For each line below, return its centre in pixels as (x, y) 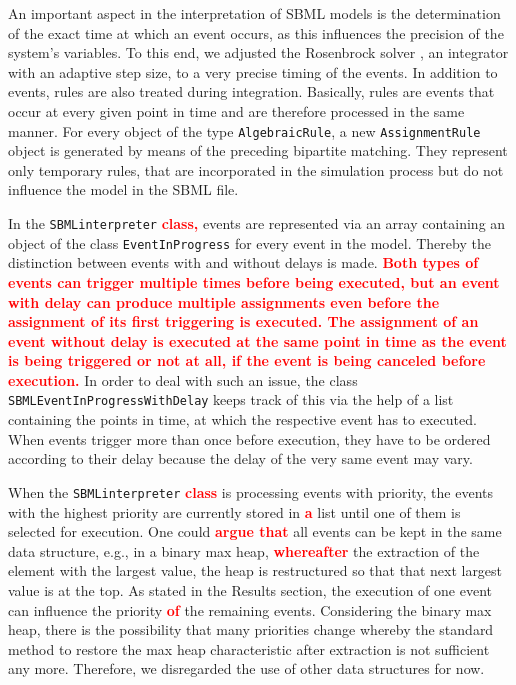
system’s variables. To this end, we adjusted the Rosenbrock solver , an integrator (258, 52)
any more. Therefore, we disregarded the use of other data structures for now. (246, 668)
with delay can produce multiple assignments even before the (224, 301)
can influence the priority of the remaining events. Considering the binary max (250, 609)
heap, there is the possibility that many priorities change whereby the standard (251, 629)
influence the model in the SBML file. (123, 189)
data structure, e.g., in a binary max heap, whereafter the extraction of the (244, 550)
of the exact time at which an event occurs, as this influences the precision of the (256, 32)
